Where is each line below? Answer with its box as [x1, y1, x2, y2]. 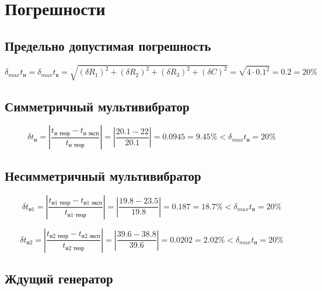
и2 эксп [81, 233, 100, 240]
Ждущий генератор [5, 269, 113, 287]
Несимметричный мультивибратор [5, 166, 201, 184]
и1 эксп [83, 200, 102, 206]
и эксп [83, 130, 99, 136]
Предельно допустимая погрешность [5, 36, 211, 54]
